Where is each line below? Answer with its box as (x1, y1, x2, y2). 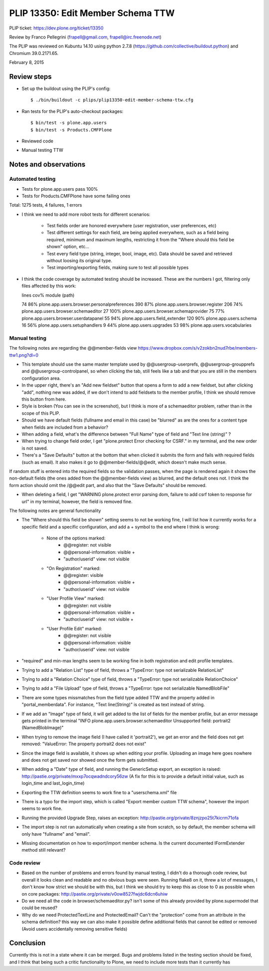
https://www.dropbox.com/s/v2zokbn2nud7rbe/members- (137, 345, 258, 351)
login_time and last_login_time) (21, 780, 85, 786)
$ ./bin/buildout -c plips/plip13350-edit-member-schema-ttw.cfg (30, 97, 194, 103)
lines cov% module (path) (21, 292, 75, 298)
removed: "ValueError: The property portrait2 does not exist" (21, 741, 146, 747)
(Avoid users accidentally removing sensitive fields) (21, 926, 128, 932)
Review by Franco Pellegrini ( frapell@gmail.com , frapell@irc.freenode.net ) (9, 34, 162, 40)
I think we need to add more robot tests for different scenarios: (21, 211, 150, 217)
